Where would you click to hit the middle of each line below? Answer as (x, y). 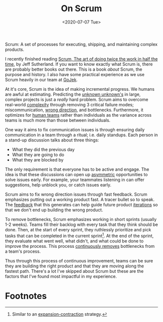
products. (15, 49)
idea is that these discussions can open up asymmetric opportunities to (76, 174)
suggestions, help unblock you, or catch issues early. (58, 185)
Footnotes (26, 296)
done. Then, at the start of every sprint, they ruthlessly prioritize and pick (78, 229)
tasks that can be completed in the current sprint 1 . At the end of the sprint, (79, 235)
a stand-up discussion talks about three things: (52, 140)
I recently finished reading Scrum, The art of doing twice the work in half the (81, 59)
